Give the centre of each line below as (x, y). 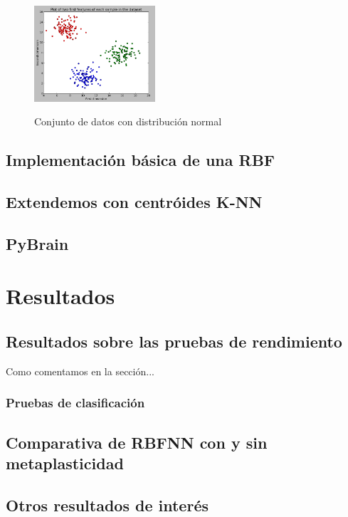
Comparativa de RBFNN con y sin (137, 442)
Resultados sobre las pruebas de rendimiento (174, 341)
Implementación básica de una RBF (141, 160)
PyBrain (37, 243)
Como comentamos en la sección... (80, 371)
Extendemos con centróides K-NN (134, 201)
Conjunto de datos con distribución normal (128, 121)
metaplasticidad (65, 463)
